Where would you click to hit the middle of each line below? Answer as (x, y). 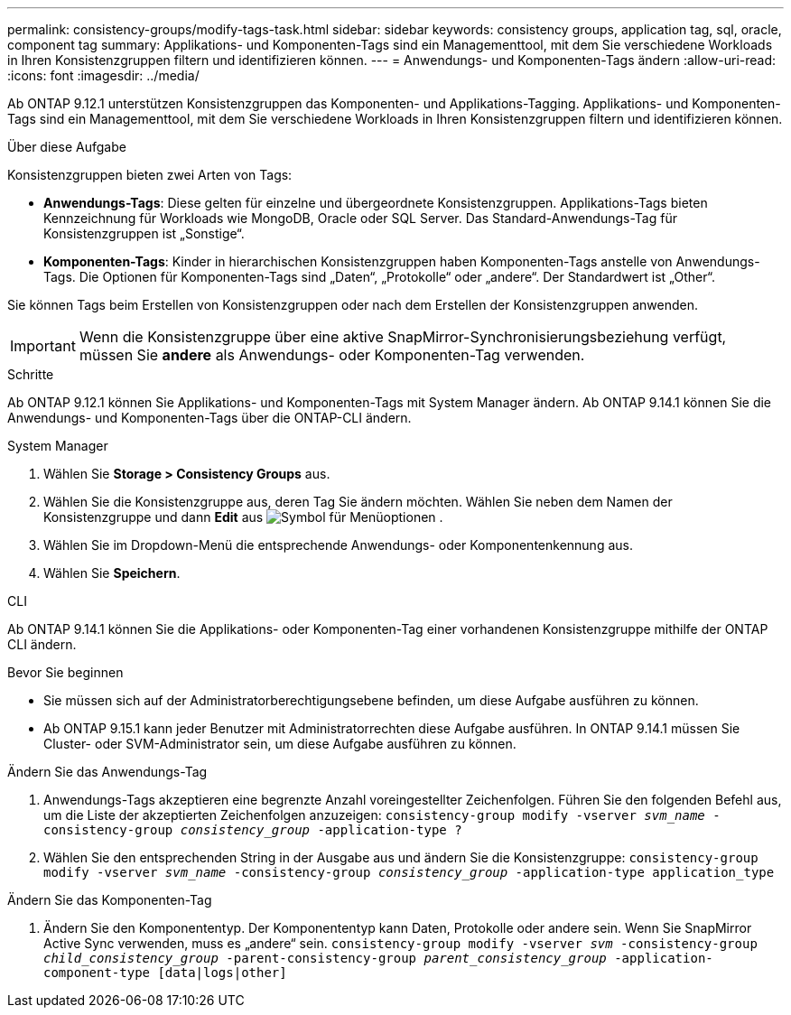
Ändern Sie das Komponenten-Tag (110, 900)
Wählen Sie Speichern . (112, 573)
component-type (97, 973)
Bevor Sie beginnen (65, 672)
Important (43, 346)
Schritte (31, 374)
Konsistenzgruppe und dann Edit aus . (243, 517)
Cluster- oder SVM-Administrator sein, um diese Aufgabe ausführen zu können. (280, 744)
